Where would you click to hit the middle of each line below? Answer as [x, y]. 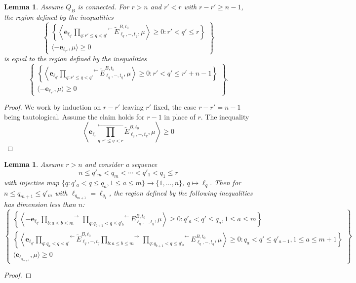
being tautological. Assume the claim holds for [74, 116]
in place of [180, 116]
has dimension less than [40, 204]
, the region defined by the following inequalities [181, 192]
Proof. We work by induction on [53, 107]
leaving [133, 107]
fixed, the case [175, 107]
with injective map [32, 182]
